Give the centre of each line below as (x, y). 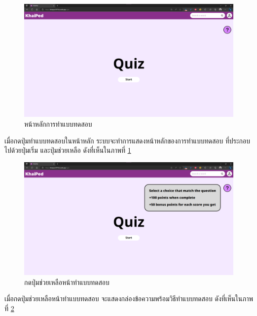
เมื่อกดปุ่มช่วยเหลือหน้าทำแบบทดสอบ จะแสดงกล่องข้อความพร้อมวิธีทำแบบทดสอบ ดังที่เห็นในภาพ (129, 298)
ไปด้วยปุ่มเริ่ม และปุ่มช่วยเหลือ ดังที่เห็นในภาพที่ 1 (68, 150)
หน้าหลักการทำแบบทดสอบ (58, 123)
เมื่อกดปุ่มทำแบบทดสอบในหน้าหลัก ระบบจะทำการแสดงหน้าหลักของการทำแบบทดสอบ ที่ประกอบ (127, 140)
